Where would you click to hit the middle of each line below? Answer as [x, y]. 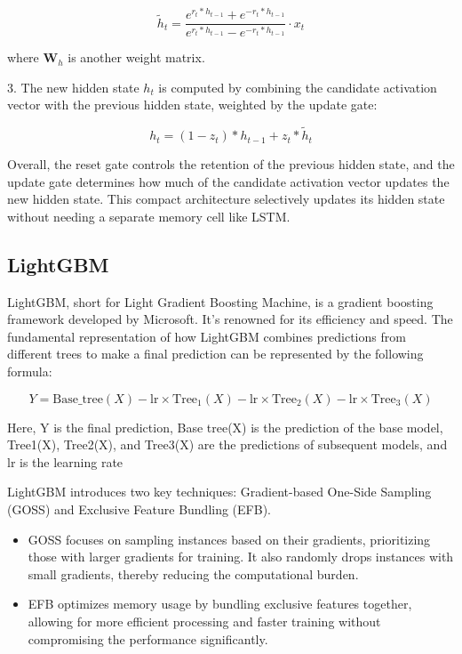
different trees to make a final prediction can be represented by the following [215, 354]
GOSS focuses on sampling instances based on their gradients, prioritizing [229, 539]
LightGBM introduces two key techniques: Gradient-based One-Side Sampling [219, 492]
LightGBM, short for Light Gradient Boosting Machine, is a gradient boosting [220, 301]
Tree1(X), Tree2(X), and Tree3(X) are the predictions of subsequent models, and [227, 444]
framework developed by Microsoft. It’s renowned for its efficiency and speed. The [230, 319]
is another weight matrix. [136, 57]
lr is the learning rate [65, 461]
